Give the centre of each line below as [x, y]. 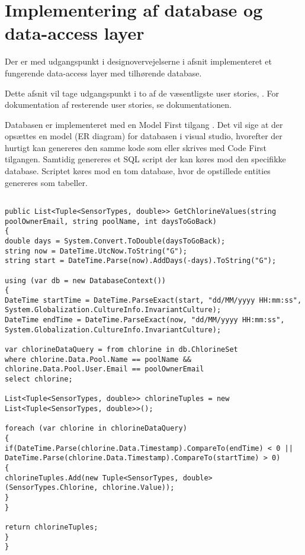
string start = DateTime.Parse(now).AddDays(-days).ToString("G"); [141, 261]
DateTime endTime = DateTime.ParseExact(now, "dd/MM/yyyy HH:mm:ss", [145, 320]
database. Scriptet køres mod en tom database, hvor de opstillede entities [138, 171]
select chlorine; [39, 379]
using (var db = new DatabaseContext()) [86, 280]
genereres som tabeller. [46, 182]
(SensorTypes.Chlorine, [52, 488]
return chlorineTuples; [52, 527]
